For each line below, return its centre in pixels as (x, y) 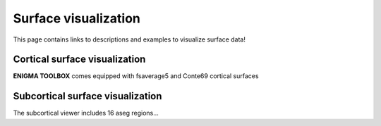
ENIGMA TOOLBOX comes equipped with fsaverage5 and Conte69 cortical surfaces (136, 76)
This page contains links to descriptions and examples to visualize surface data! (129, 39)
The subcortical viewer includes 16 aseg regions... (86, 113)
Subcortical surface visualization (87, 96)
